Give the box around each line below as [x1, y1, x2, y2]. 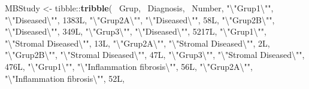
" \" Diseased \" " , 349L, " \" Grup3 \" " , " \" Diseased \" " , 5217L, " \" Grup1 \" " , [5, 25, 266, 38]
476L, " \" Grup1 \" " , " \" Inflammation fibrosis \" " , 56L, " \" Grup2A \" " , [5, 60, 253, 72]
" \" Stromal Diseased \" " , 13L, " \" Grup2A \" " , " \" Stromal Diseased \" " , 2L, [5, 36, 270, 49]
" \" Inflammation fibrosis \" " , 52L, [5, 72, 125, 84]
